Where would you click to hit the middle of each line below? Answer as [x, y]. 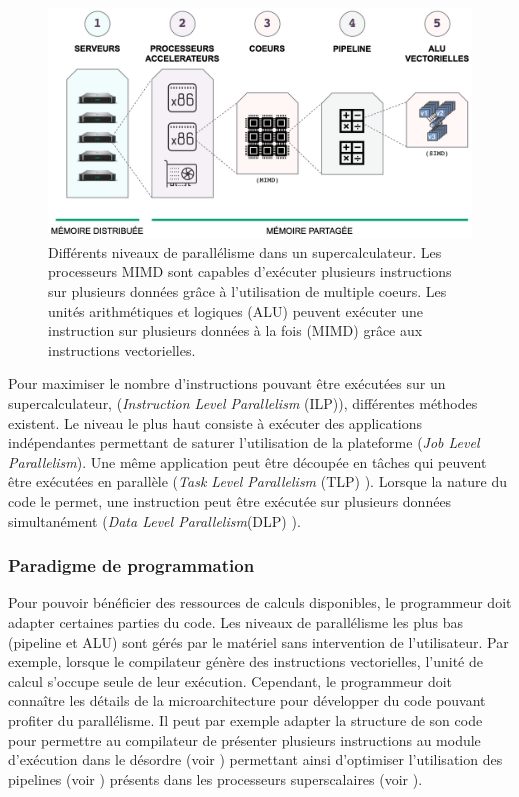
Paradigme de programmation [131, 565]
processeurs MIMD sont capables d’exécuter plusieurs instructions [250, 271]
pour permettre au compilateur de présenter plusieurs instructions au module [244, 739]
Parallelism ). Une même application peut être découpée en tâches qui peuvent [247, 461]
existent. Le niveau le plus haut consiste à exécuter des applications [215, 422]
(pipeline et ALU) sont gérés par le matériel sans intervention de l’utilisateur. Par [258, 641]
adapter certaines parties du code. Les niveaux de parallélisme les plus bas [236, 621]
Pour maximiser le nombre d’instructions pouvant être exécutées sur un [227, 383]
